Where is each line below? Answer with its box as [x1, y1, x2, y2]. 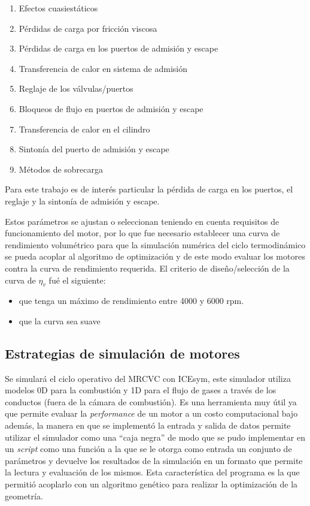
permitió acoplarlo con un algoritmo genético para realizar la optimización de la [5, 478, 298, 490]
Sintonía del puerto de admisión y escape [19, 143, 169, 155]
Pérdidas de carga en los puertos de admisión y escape [19, 42, 218, 55]
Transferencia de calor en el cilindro [19, 122, 150, 135]
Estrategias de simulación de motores [5, 344, 240, 362]
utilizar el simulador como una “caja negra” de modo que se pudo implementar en [5, 430, 305, 443]
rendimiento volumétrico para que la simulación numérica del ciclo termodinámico [5, 238, 306, 251]
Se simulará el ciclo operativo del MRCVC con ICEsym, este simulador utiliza [5, 372, 291, 384]
